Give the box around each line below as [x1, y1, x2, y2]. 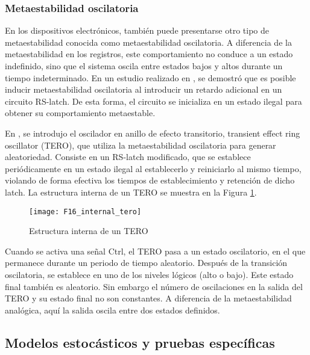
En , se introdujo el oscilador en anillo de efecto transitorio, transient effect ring [5, 126, 300, 139]
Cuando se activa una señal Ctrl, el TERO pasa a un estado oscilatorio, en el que [5, 244, 306, 257]
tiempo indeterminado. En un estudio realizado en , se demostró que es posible [5, 71, 296, 84]
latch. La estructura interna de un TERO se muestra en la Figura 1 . [5, 185, 257, 198]
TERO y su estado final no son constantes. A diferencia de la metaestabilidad [5, 292, 292, 304]
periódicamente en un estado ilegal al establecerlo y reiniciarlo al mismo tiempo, [5, 162, 302, 174]
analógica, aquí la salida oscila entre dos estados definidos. [5, 303, 220, 316]
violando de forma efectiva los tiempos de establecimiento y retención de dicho [5, 174, 295, 187]
